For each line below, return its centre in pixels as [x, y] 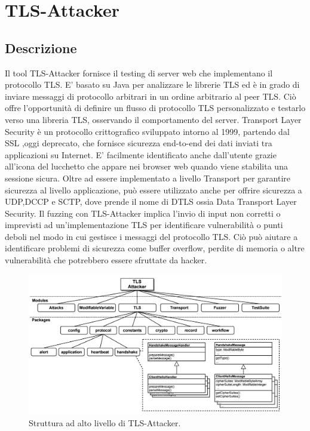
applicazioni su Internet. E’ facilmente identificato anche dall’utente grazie [141, 154]
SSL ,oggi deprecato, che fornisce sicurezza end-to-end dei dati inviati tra [139, 143]
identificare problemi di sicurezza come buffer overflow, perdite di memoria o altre [155, 248]
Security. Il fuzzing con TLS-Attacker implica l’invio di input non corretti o [143, 213]
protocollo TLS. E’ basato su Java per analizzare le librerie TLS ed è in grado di [152, 84]
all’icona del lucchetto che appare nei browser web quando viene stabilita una [146, 166]
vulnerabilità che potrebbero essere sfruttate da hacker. [106, 260]
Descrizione [41, 47]
